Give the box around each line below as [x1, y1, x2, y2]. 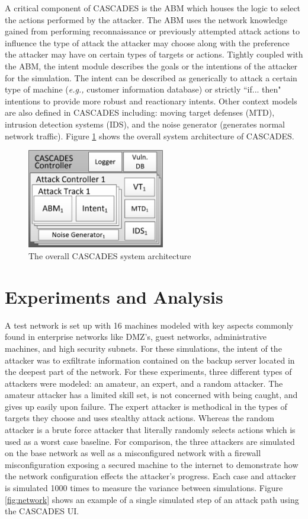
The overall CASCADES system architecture [28, 250, 191, 262]
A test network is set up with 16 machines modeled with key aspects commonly [5, 319, 293, 331]
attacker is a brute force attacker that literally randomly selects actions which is [5, 424, 296, 436]
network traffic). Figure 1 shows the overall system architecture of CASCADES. [5, 129, 294, 142]
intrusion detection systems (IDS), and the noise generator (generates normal [5, 117, 285, 130]
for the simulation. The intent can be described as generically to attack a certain [5, 71, 297, 84]
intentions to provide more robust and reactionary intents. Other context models [5, 94, 297, 107]
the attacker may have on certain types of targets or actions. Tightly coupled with [5, 48, 303, 61]
